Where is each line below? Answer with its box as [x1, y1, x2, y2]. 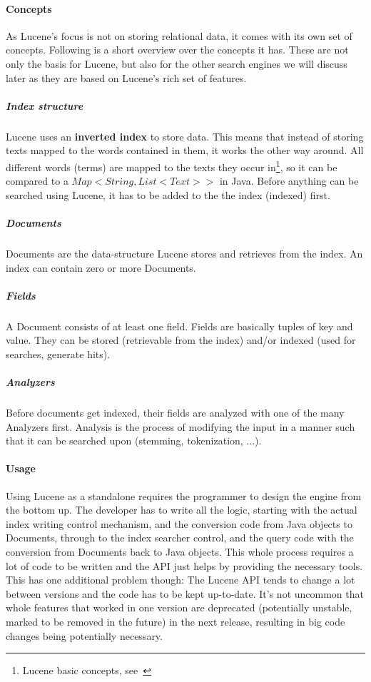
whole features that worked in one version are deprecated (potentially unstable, [6, 600, 352, 615]
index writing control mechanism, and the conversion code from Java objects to [6, 516, 352, 531]
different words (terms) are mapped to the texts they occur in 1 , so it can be [6, 157, 337, 174]
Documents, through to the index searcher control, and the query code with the [6, 530, 354, 545]
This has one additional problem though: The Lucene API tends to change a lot [6, 572, 355, 587]
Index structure [6, 98, 83, 113]
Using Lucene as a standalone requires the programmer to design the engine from [6, 488, 362, 503]
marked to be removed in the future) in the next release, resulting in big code [6, 614, 345, 628]
